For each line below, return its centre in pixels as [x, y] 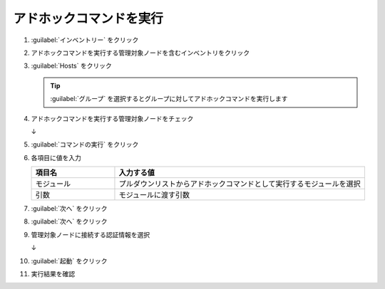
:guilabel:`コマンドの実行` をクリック [85, 144]
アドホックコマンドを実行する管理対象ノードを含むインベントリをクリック [140, 53]
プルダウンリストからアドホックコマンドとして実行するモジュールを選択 [240, 184]
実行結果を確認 [53, 274]
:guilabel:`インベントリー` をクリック [85, 40]
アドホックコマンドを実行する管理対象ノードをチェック [112, 118]
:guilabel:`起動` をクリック [69, 261]
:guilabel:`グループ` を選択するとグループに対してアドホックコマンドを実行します [169, 99]
